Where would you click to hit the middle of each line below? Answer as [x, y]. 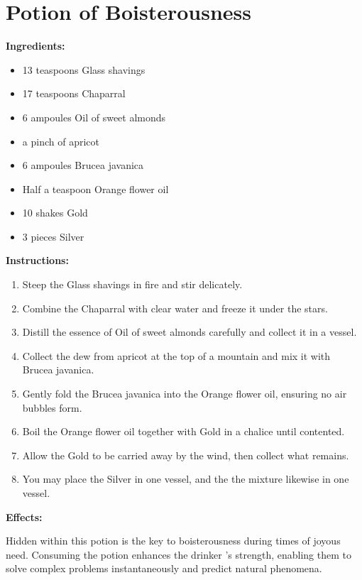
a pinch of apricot [61, 141]
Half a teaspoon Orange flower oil [95, 188]
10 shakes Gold [55, 213]
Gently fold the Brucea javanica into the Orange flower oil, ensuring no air [185, 394]
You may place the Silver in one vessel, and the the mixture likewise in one [186, 479]
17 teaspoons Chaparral [74, 93]
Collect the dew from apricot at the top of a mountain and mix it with [176, 355]
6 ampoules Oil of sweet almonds [94, 117]
